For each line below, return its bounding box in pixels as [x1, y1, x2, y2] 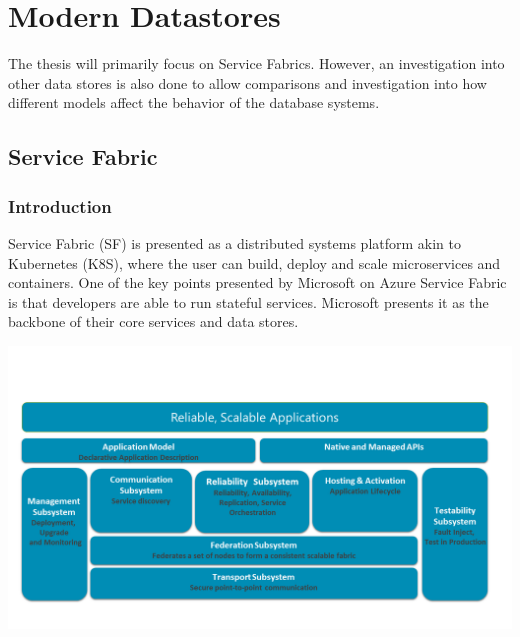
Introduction [8, 193, 112, 218]
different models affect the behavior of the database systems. [8, 92, 380, 113]
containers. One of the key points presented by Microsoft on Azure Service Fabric [8, 272, 507, 293]
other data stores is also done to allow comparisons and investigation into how [8, 72, 487, 93]
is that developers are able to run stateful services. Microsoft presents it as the [8, 291, 489, 312]
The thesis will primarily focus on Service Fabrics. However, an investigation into [8, 53, 505, 74]
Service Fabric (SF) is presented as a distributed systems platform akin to [8, 232, 462, 253]
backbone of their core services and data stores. [8, 311, 299, 332]
